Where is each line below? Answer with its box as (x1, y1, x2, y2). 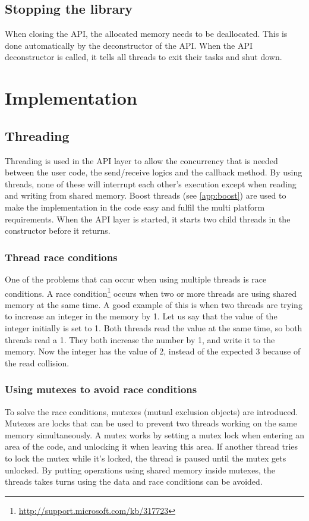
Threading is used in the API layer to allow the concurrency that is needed (5, 154, 278, 167)
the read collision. (5, 356, 70, 369)
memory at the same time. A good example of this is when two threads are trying (5, 298, 302, 310)
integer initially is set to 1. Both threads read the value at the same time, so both (5, 321, 302, 334)
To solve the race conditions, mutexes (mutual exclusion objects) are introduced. (5, 405, 298, 418)
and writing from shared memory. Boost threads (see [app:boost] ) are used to (5, 189, 286, 202)
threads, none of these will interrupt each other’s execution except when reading (5, 177, 297, 190)
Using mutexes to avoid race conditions (5, 382, 197, 397)
